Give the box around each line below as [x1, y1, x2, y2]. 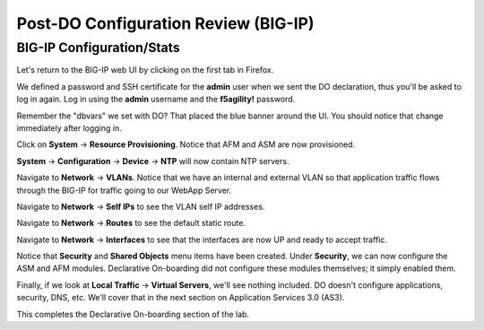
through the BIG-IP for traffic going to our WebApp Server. [16, 185, 232, 195]
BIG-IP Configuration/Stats [16, 39, 180, 56]
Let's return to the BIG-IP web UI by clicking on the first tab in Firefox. [16, 65, 274, 75]
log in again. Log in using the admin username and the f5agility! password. [16, 94, 296, 105]
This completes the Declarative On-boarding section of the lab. [16, 308, 250, 319]
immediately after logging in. [16, 122, 122, 134]
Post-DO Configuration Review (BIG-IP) [16, 13, 315, 33]
